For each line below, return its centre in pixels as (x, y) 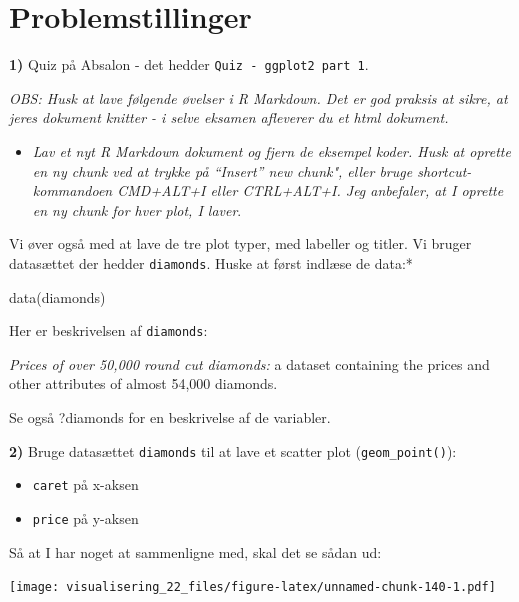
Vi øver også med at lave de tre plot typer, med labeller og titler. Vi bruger (240, 243)
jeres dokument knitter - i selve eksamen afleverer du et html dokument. (229, 117)
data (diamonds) (57, 296)
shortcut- (444, 170)
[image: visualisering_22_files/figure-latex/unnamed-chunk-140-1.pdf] (252, 587)
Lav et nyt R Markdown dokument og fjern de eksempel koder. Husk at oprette (271, 150)
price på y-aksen (85, 517)
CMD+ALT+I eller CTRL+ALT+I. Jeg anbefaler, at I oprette (310, 190)
